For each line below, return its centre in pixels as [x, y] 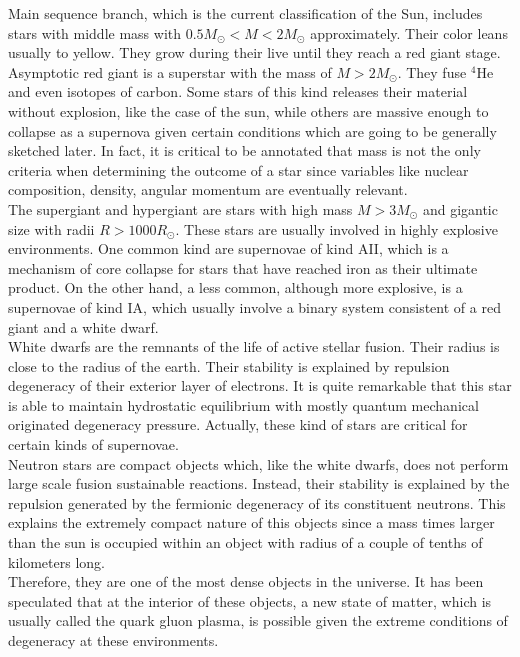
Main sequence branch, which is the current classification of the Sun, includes [245, 13]
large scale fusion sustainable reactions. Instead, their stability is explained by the [259, 483]
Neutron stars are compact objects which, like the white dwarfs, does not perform [258, 463]
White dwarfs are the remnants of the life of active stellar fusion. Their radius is [254, 346]
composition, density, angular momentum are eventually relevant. [208, 189]
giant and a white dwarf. [83, 326]
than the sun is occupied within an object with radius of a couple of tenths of [245, 542]
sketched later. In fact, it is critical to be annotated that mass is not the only [244, 150]
